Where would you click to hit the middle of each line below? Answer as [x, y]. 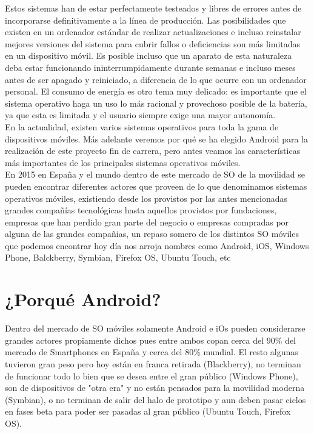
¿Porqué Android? [83, 299]
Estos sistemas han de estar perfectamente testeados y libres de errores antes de [153, 8]
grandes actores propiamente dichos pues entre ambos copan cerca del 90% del [151, 340]
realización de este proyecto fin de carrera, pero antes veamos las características [153, 151]
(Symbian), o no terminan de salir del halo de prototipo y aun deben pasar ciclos [155, 399]
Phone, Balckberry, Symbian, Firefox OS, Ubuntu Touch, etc [118, 257]
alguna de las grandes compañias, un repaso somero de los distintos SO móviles [152, 234]
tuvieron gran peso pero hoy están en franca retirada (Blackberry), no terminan [153, 363]
